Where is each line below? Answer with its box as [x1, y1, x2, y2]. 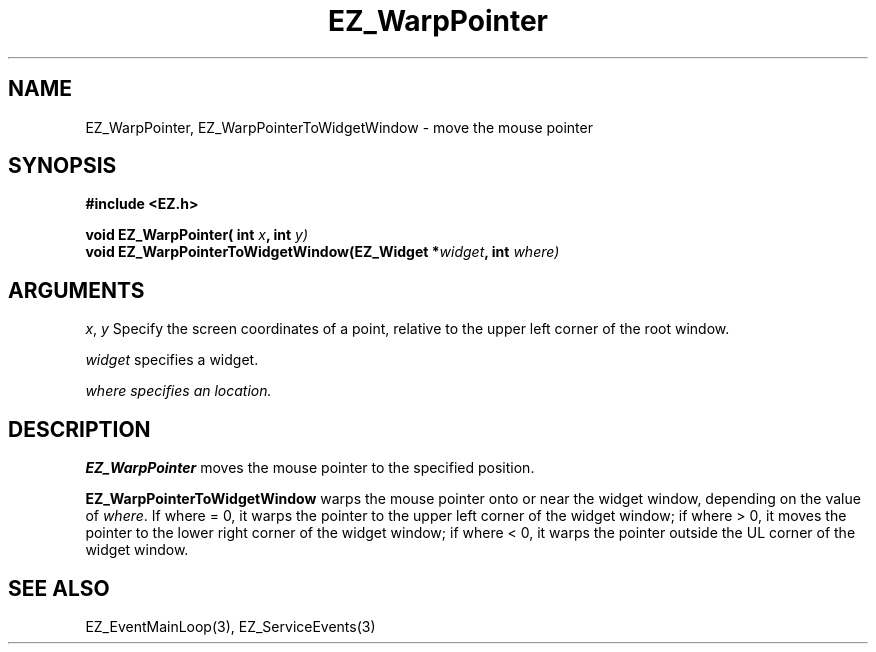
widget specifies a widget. [85, 351, 259, 369]
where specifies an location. [85, 382, 272, 400]
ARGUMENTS [8, 277, 145, 303]
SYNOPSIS [8, 153, 117, 179]
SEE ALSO [8, 575, 110, 601]
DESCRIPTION [8, 416, 151, 442]
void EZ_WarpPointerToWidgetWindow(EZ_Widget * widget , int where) [85, 243, 560, 261]
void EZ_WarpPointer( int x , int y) [85, 226, 309, 244]
